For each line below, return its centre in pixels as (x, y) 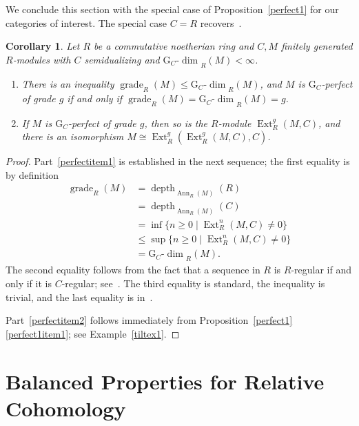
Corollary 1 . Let (43, 46)
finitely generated (317, 46)
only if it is (29, 283)
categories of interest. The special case (86, 22)
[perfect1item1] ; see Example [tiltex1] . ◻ (93, 333)
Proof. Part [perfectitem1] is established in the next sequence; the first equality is (178, 161)
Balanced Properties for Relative (165, 381)
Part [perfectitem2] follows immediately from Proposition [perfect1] (149, 320)
